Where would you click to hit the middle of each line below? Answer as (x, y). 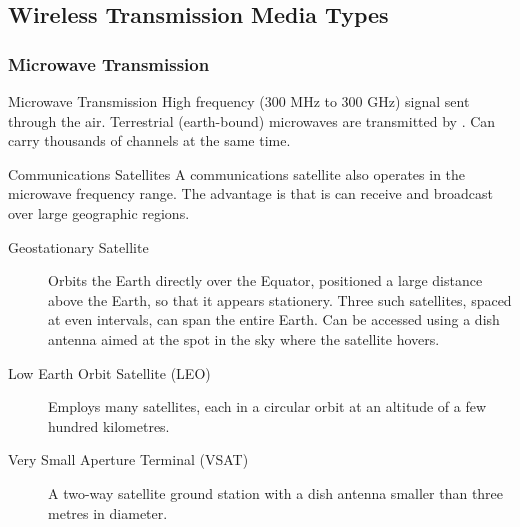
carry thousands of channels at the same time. (149, 140)
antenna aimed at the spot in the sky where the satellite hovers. (244, 338)
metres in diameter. (108, 512)
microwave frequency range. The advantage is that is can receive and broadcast (250, 193)
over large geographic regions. (99, 212)
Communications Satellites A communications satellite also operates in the (237, 173)
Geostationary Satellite (78, 246)
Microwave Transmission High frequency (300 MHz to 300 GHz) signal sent (239, 101)
